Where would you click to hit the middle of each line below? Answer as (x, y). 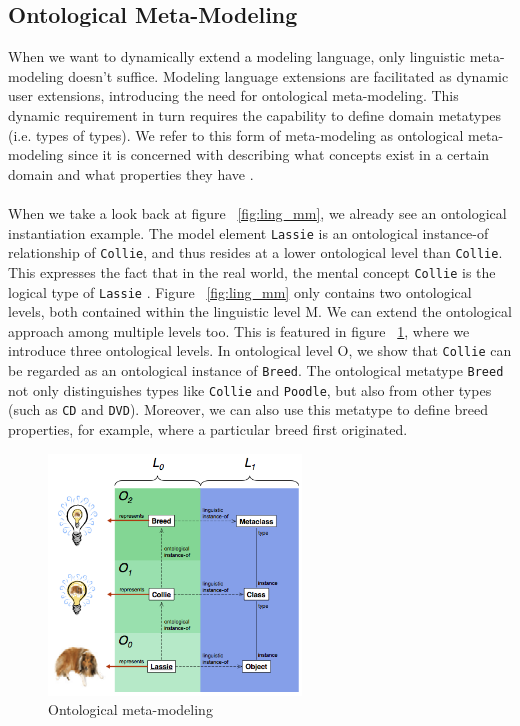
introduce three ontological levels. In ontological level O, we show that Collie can (260, 350)
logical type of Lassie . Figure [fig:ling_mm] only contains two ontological (240, 291)
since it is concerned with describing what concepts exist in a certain (279, 154)
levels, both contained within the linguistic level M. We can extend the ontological (260, 311)
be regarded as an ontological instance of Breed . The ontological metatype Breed (256, 370)
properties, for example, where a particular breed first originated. (208, 428)
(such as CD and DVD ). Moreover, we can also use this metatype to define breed (248, 409)
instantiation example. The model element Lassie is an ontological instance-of (248, 232)
